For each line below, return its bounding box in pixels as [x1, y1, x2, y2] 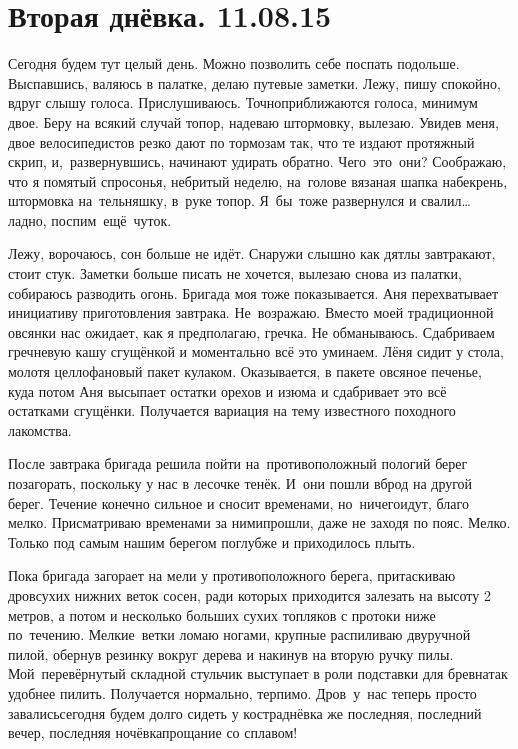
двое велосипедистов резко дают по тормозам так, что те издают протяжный [8, 131, 475, 152]
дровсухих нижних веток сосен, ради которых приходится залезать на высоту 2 [8, 584, 491, 605]
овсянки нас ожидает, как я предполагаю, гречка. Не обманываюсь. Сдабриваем [8, 321, 495, 342]
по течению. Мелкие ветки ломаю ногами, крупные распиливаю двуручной [8, 624, 471, 645]
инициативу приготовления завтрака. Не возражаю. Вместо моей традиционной [8, 302, 494, 323]
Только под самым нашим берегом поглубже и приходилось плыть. [8, 531, 416, 552]
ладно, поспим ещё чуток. [8, 209, 172, 230]
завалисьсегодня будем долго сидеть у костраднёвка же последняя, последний [8, 702, 482, 723]
